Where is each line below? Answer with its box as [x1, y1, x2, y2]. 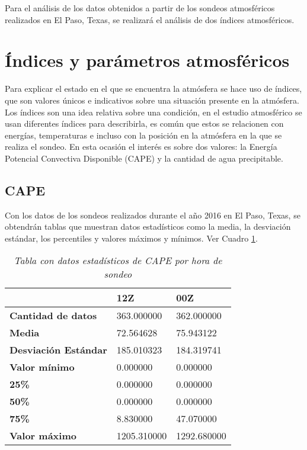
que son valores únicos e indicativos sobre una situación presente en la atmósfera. [5, 94, 299, 106]
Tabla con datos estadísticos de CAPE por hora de [14, 253, 222, 268]
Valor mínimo [9, 360, 75, 374]
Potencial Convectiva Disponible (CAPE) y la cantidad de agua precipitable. [5, 152, 283, 164]
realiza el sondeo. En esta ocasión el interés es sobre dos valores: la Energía [5, 140, 277, 153]
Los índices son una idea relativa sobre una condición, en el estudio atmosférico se [5, 105, 302, 118]
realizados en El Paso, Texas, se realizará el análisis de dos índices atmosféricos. [5, 13, 295, 25]
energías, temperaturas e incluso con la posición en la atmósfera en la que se [5, 128, 282, 141]
